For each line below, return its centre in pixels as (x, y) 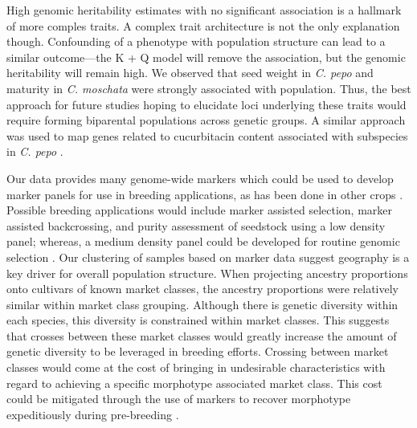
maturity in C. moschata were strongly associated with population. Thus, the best (209, 88)
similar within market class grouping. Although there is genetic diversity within (202, 304)
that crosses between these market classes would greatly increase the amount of (202, 335)
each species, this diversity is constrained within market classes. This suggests (198, 320)
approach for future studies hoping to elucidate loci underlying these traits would (206, 104)
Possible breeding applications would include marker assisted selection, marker (200, 210)
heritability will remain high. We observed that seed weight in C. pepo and (190, 73)
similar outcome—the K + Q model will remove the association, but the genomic (206, 57)
